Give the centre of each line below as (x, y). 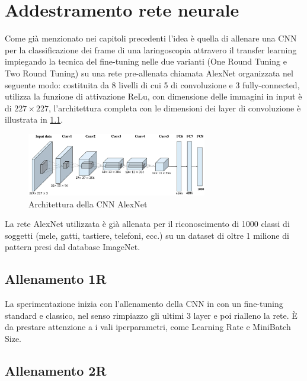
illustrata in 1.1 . (34, 119)
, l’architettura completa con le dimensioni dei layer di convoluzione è (175, 108)
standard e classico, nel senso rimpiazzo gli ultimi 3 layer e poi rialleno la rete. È (151, 315)
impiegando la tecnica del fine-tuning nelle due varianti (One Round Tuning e (146, 61)
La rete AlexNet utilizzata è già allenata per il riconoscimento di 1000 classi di (147, 224)
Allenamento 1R (56, 279)
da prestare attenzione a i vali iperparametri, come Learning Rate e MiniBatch (148, 327)
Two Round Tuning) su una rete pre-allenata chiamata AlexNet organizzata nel (149, 73)
